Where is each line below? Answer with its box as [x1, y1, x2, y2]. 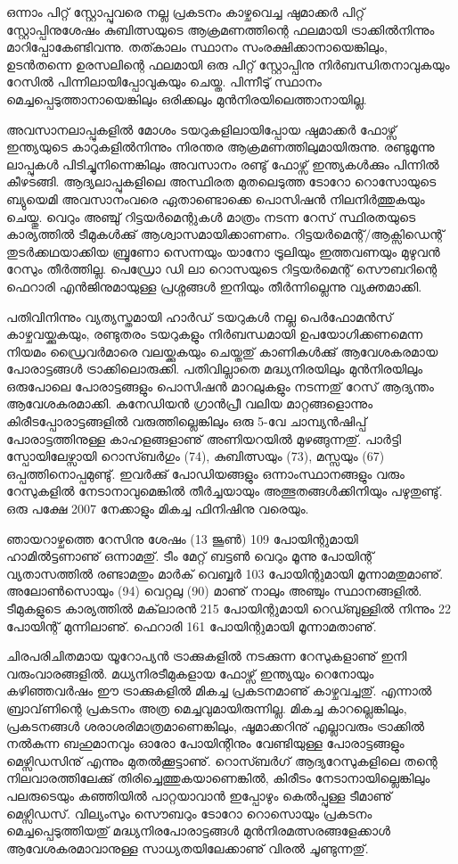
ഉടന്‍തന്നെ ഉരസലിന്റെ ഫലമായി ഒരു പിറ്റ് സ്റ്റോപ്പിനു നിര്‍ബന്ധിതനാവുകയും [6, 54, 450, 73]
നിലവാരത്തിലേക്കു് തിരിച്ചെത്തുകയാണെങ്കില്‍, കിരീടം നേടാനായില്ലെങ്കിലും [6, 769, 430, 787]
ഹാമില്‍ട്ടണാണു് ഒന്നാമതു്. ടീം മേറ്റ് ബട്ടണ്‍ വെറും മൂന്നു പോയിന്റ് [6, 547, 374, 565]
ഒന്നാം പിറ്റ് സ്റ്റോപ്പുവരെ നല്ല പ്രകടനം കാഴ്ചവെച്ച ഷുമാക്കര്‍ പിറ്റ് [6, 3, 365, 21]
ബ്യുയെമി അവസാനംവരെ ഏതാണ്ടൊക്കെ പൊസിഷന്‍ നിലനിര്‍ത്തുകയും [6, 189, 425, 208]
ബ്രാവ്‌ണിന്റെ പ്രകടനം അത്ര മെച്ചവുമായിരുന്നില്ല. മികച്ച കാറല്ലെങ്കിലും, [6, 698, 407, 717]
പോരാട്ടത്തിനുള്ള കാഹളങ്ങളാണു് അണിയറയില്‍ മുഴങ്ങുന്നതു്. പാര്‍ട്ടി [6, 429, 402, 448]
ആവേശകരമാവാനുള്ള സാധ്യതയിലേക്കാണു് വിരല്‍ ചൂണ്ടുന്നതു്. [6, 838, 369, 857]
